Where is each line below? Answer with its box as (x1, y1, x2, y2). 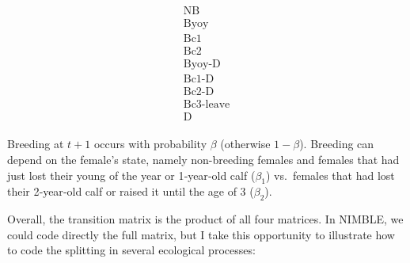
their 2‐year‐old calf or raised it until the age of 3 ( (7, 183, 254, 200)
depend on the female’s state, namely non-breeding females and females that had (7, 151, 400, 167)
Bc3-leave (183, 99, 230, 111)
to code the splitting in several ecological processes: (7, 242, 256, 258)
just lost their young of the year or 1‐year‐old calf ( (7, 166, 256, 183)
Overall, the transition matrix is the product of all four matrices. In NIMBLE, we (7, 211, 404, 227)
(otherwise (220, 135, 271, 152)
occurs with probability (93, 135, 207, 152)
